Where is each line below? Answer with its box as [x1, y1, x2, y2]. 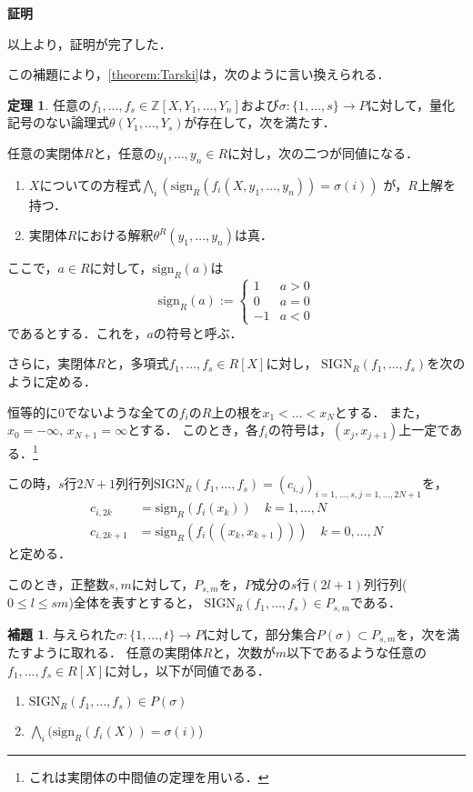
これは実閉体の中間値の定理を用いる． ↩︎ [28, 767, 269, 786]
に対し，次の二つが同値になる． [227, 143, 419, 162]
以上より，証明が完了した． [7, 34, 172, 53]
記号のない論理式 [7, 113, 109, 132]
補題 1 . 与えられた [7, 624, 116, 643]
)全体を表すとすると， [68, 593, 200, 612]
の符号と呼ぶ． [153, 323, 243, 342]
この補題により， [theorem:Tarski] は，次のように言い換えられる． [7, 65, 390, 84]
